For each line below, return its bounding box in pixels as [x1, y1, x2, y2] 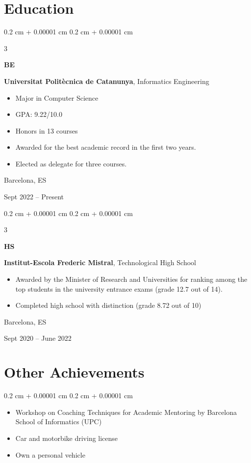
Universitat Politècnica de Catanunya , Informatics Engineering [4, 76, 209, 86]
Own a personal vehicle [15, 449, 85, 460]
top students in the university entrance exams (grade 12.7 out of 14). [15, 283, 223, 294]
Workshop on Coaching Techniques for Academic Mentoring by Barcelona [15, 407, 237, 417]
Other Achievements [4, 362, 145, 382]
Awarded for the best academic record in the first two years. [15, 142, 196, 152]
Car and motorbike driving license [15, 433, 118, 443]
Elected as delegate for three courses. [15, 158, 127, 168]
